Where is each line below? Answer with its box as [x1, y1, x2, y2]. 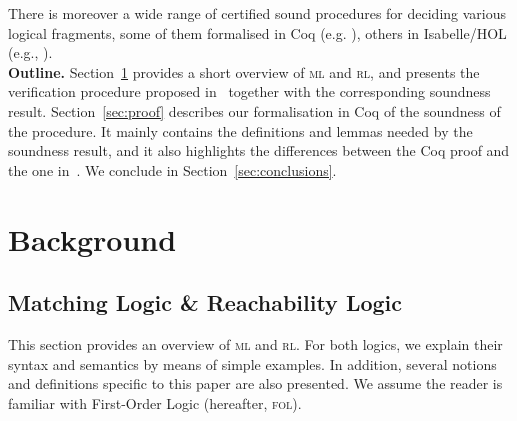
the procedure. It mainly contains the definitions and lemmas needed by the [8, 120, 473, 141]
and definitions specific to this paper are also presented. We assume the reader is [8, 373, 503, 394]
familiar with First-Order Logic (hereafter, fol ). [8, 392, 302, 413]
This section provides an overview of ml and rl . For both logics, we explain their [8, 333, 503, 354]
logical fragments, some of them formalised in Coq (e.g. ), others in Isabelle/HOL [8, 22, 507, 43]
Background [8, 218, 177, 259]
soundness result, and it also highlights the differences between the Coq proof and [8, 140, 510, 161]
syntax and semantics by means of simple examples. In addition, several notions [8, 353, 497, 374]
